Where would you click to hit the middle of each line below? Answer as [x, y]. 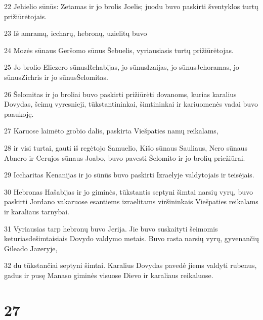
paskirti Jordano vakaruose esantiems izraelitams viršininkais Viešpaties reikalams [131, 201]
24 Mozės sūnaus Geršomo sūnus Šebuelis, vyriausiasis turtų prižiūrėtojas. [119, 50]
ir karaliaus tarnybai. [37, 211]
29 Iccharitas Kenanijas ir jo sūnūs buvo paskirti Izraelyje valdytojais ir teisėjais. [129, 175]
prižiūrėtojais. [26, 16]
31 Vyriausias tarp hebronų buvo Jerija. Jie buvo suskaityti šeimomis [111, 228]
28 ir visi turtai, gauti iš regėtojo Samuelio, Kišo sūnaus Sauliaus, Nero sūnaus [126, 147]
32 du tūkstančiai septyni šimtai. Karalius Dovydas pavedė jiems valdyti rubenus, [130, 265]
